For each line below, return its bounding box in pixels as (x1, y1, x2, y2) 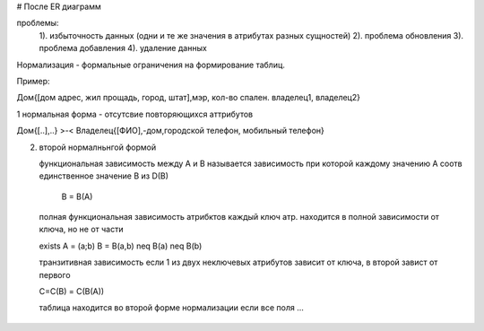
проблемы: (16, 18, 59, 29)
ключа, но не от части (39, 224, 124, 235)
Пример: (16, 75, 50, 86)
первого (39, 269, 71, 280)
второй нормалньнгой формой (39, 142, 157, 152)
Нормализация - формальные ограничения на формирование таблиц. (16, 59, 286, 70)
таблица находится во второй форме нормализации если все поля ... (39, 302, 305, 313)
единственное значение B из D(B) (39, 170, 169, 181)
